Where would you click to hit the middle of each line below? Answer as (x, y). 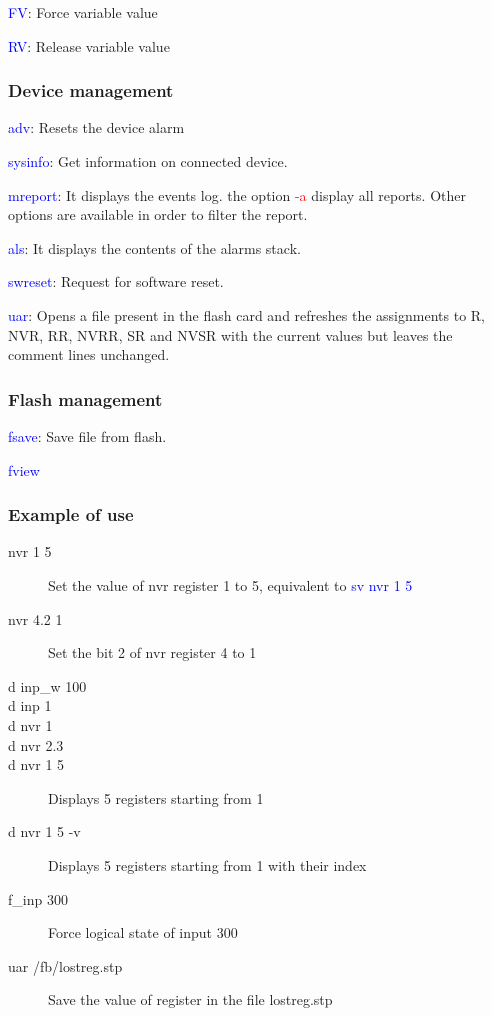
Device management (91, 90)
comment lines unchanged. (89, 354)
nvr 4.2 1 (35, 618)
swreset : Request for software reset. (116, 281)
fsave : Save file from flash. (87, 435)
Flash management (85, 398)
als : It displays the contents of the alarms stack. (154, 247)
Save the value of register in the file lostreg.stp (190, 999)
